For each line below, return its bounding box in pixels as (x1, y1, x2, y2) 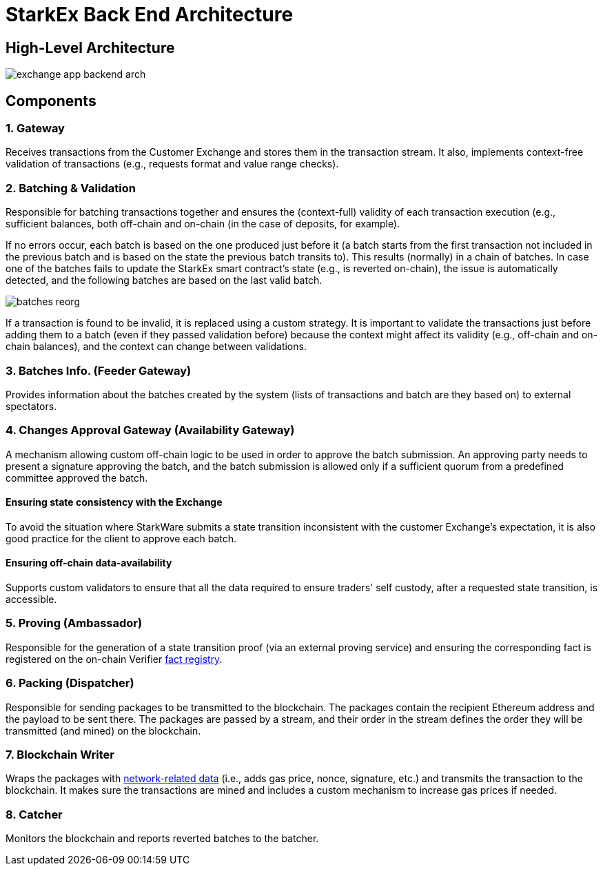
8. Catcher (6, 807, 63, 821)
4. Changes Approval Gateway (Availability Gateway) (6, 423, 295, 438)
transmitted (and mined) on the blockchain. (6, 724, 201, 737)
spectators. (6, 400, 57, 412)
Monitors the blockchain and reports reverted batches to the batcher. (6, 832, 319, 845)
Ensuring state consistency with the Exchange (6, 496, 223, 509)
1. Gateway (6, 121, 65, 136)
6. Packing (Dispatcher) (6, 676, 134, 690)
